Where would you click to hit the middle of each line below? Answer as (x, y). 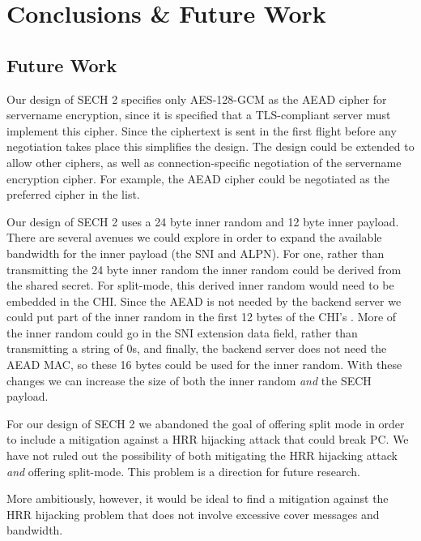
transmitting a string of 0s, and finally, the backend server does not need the (197, 348)
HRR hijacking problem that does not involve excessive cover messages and (193, 514)
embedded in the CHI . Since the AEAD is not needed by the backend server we (204, 301)
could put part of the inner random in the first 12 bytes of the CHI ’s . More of (202, 317)
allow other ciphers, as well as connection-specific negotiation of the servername (204, 162)
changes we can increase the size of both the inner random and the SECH (189, 380)
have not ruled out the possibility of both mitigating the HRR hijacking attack (202, 455)
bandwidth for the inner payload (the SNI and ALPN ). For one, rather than (196, 253)
